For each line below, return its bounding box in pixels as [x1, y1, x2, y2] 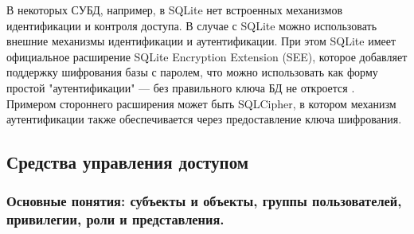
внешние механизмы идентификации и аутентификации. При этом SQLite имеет [6, 33, 396, 49]
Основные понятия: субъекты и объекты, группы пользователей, [6, 191, 402, 211]
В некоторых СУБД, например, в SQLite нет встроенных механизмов [6, 2, 342, 18]
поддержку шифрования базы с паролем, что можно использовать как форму [6, 64, 378, 80]
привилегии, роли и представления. [6, 209, 225, 229]
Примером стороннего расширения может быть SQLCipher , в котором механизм [6, 95, 396, 111]
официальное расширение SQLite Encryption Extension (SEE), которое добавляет [6, 48, 408, 64]
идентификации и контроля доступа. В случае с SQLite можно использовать [6, 17, 377, 33]
